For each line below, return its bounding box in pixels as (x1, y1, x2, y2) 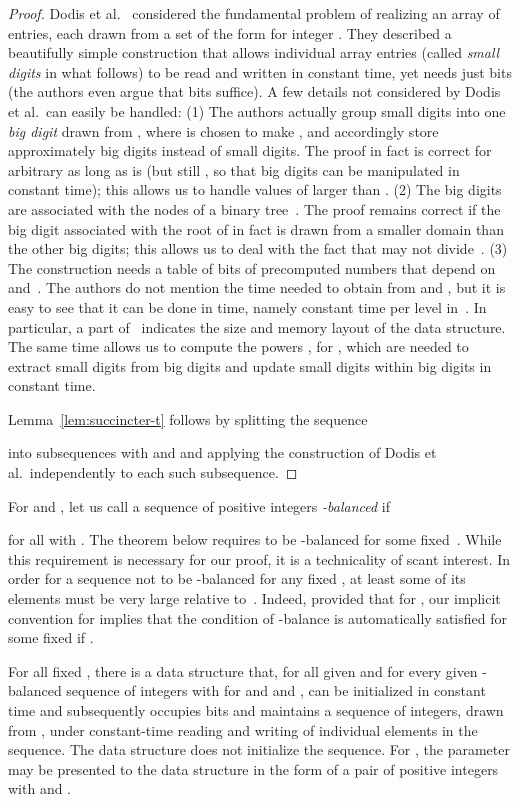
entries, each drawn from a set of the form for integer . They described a (8, 22, 452, 43)
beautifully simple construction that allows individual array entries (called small (8, 42, 500, 63)
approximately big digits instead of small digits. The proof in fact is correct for (8, 140, 492, 161)
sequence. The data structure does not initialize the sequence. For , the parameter (8, 739, 510, 760)
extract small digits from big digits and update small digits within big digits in (8, 355, 492, 376)
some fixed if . (8, 627, 94, 648)
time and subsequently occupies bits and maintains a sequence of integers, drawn (8, 700, 504, 720)
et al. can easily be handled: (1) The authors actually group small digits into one (8, 100, 506, 121)
